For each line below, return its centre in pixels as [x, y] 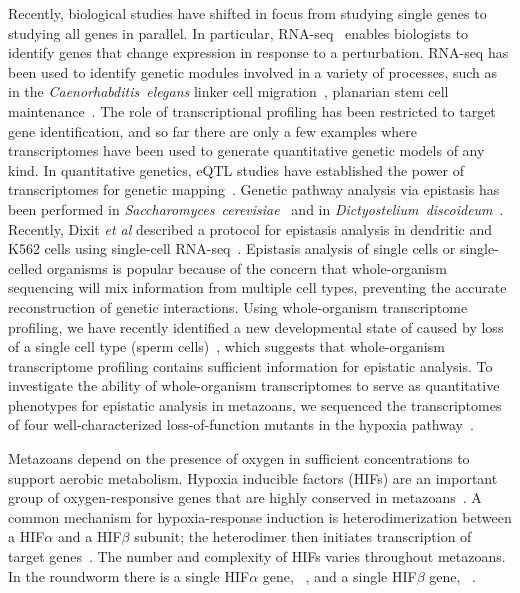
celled [25, 267]
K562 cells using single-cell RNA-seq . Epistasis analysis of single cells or [232, 248]
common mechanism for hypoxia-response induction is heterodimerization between [260, 516]
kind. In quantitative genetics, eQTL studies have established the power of [236, 169]
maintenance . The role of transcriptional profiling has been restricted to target [252, 110]
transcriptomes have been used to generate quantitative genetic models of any [246, 150]
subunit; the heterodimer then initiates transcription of [303, 536]
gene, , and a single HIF [339, 575]
